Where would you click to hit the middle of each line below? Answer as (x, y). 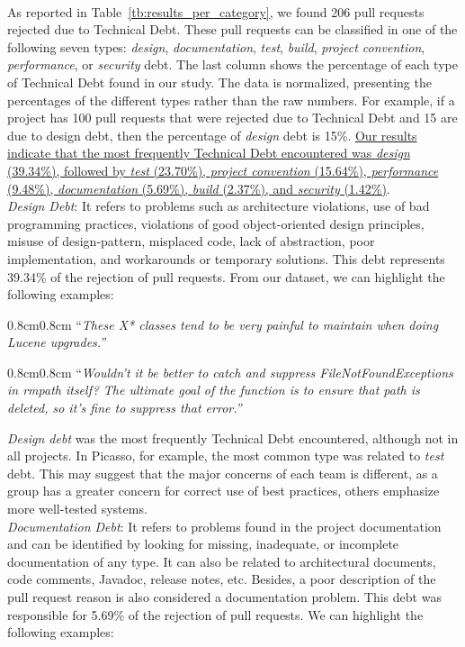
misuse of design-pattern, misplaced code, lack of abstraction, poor (191, 241)
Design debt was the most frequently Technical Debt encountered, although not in (233, 437)
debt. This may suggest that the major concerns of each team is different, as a (223, 473)
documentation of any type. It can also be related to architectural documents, (222, 561)
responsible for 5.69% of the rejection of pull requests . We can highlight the (215, 614)
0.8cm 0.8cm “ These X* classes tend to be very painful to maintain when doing (223, 324)
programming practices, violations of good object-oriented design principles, (216, 223)
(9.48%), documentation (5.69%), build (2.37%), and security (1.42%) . (199, 188)
